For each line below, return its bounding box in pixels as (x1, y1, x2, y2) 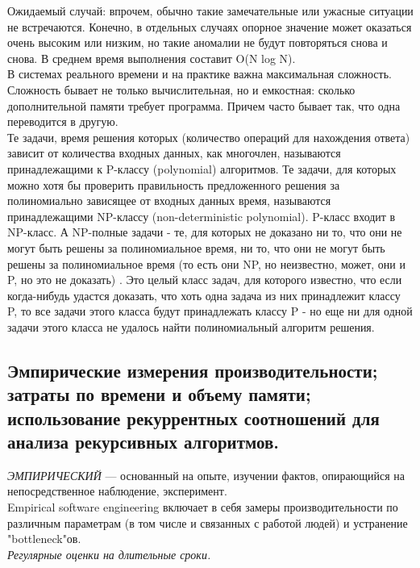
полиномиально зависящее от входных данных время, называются (7, 192, 331, 209)
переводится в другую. (7, 113, 119, 130)
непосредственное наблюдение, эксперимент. (7, 482, 227, 499)
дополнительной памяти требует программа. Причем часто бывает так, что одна (7, 97, 401, 114)
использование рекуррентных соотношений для (7, 405, 380, 430)
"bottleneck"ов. (7, 530, 81, 547)
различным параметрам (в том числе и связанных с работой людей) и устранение (7, 514, 408, 531)
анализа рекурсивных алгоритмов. (7, 429, 280, 454)
